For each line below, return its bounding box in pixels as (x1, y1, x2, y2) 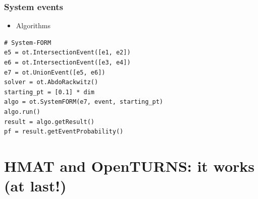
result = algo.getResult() (4, 118, 94, 125)
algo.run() (4, 108, 40, 115)
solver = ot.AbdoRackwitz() (4, 79, 98, 86)
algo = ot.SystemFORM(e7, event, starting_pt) (4, 98, 163, 106)
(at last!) (4, 175, 67, 196)
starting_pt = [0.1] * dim (4, 88, 94, 96)
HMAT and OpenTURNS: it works (4, 155, 255, 176)
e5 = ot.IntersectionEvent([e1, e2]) (4, 49, 131, 56)
